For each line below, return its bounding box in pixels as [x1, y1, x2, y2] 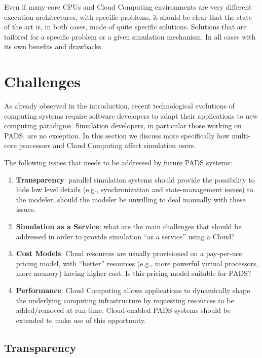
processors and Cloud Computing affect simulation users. [19, 140, 196, 151]
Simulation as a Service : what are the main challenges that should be [16, 221, 242, 232]
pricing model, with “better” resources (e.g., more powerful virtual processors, [16, 258, 258, 268]
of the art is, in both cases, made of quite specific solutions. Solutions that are [4, 21, 247, 32]
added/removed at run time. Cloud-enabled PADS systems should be [16, 305, 231, 315]
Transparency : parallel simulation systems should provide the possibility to [16, 174, 255, 185]
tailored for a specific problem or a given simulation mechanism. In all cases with [4, 31, 256, 42]
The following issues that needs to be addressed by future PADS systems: [4, 157, 232, 168]
